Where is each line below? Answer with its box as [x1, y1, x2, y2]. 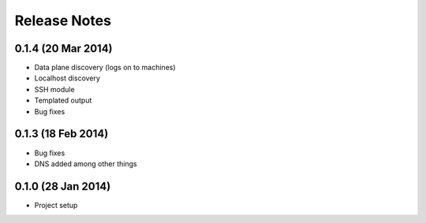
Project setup [34, 200, 78, 210]
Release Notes [14, 12, 112, 29]
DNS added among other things [34, 158, 137, 169]
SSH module [34, 84, 75, 94]
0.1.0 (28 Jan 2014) [14, 180, 111, 193]
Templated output [34, 95, 92, 106]
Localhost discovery [34, 73, 100, 83]
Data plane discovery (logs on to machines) [34, 63, 177, 72]
